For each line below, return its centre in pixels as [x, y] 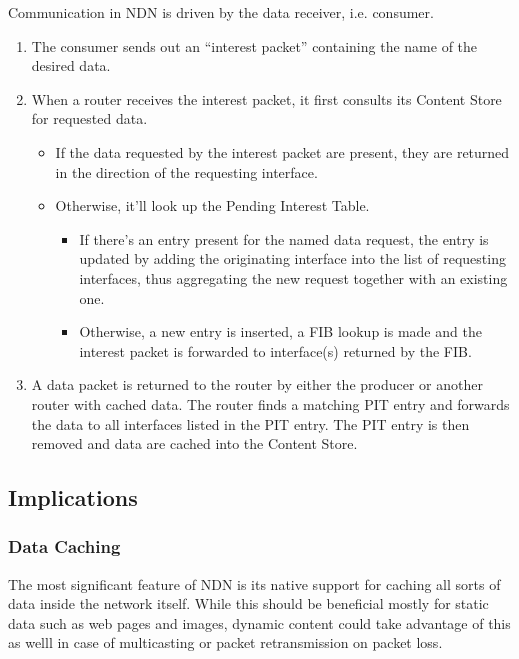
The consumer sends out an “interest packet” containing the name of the [254, 45]
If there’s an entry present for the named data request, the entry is [284, 238]
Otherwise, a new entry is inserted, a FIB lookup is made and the [280, 331]
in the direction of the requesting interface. [186, 171]
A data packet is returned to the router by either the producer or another [257, 384]
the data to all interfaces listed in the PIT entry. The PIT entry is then [250, 423]
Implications [73, 497]
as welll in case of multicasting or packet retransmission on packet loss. [225, 642]
